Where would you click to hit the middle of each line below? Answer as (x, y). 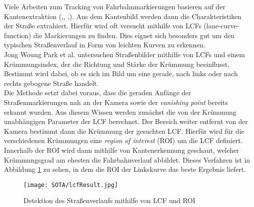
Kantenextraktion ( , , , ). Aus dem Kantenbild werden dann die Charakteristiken (123, 16)
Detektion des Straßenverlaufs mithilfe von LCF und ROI (109, 200)
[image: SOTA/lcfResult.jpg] (71, 185)
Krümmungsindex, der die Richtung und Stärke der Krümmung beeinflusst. (117, 64)
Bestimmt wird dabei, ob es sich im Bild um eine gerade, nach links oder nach (121, 73)
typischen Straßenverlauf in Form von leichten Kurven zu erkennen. (105, 45)
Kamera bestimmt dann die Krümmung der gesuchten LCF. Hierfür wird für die (124, 131)
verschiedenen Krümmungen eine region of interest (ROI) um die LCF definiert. (123, 140)
